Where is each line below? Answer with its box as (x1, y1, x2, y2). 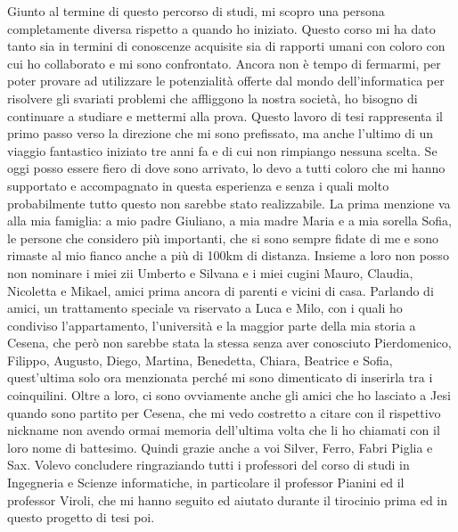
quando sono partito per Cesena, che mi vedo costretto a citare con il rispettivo (7, 403, 441, 422)
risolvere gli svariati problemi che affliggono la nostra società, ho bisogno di (7, 88, 418, 107)
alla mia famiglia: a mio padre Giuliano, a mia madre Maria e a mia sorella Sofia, (7, 211, 452, 230)
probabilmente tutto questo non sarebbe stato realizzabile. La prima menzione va (7, 193, 451, 212)
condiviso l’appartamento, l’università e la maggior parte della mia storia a (7, 315, 416, 334)
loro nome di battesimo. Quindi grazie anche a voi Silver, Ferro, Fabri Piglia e (7, 438, 433, 456)
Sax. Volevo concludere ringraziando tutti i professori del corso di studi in (7, 455, 410, 474)
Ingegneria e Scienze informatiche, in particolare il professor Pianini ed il (7, 473, 405, 492)
